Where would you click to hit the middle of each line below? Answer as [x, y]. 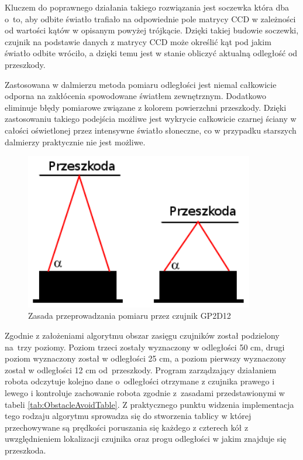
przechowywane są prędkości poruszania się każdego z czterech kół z [127, 427]
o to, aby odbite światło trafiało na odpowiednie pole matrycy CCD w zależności [150, 18]
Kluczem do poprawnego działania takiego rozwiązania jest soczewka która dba [147, 7]
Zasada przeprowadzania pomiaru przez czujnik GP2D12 [130, 316]
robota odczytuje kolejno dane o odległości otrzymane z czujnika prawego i [140, 381]
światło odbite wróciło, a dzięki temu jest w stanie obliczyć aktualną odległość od [151, 53]
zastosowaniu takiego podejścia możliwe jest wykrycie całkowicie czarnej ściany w [151, 119]
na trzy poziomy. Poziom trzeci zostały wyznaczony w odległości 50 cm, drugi [145, 347]
